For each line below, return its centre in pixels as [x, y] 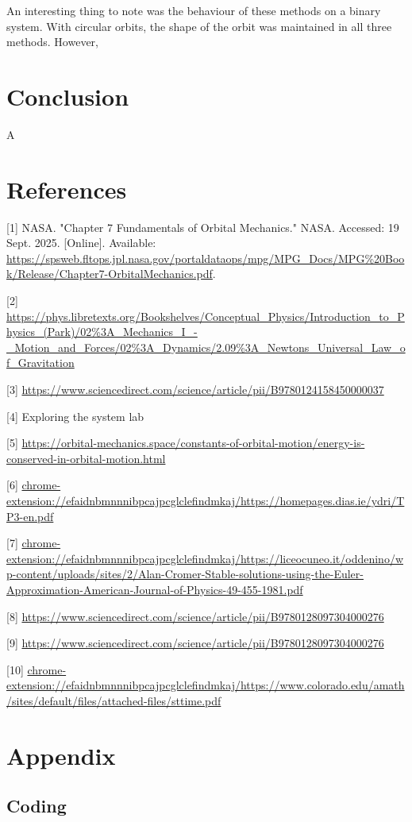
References [67, 189]
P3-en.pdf [30, 516]
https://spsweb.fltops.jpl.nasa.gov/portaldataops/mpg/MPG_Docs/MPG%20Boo [206, 258]
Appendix [61, 755]
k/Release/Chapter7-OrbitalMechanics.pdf [110, 274]
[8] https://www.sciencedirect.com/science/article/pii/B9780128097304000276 [195, 616]
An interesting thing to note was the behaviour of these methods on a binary [194, 10]
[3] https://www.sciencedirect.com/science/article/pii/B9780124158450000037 [195, 389]
